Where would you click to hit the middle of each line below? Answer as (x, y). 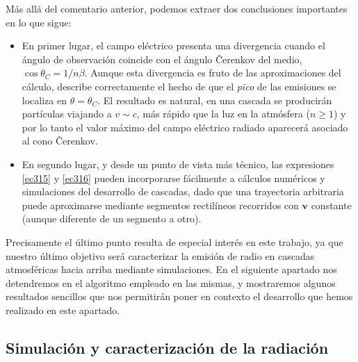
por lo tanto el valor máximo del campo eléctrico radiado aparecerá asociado (185, 127)
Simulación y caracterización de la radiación (167, 347)
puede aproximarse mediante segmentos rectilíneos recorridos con (160, 205)
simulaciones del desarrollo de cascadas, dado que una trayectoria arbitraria (183, 191)
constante (331, 205)
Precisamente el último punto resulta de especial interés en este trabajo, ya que (174, 241)
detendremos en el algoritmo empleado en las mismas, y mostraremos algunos (171, 282)
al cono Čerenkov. (60, 141)
